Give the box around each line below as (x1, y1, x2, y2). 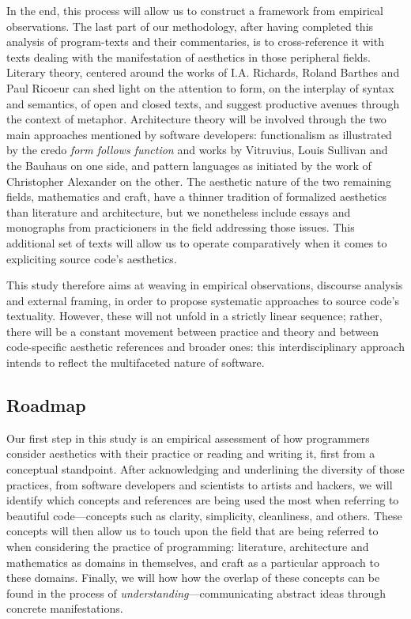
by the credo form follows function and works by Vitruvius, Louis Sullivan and (6, 142, 388, 158)
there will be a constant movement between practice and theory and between (6, 323, 379, 339)
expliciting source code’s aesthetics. (6, 250, 177, 266)
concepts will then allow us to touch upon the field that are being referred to (6, 523, 379, 539)
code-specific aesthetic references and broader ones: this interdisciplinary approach (6, 338, 405, 355)
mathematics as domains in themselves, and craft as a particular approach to (6, 553, 379, 570)
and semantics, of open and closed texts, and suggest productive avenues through (6, 95, 400, 111)
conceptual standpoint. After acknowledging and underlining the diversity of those (6, 461, 405, 477)
